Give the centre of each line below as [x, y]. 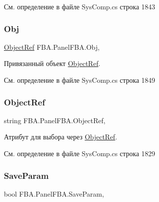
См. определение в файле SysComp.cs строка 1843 [80, 6]
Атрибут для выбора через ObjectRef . [61, 137]
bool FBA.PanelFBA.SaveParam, [54, 193]
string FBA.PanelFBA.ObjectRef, [55, 120]
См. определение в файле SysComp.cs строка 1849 [80, 80]
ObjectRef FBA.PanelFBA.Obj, [52, 47]
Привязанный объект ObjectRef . [52, 63]
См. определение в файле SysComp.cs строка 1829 [80, 153]
